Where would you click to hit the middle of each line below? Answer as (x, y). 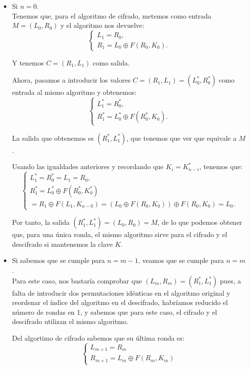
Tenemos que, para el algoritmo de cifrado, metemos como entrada (112, 15)
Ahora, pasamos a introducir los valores (71, 80)
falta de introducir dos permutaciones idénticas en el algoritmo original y (121, 293)
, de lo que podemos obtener (200, 222)
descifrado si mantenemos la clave (62, 244)
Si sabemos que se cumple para (58, 260)
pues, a (230, 280)
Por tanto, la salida (41, 222)
